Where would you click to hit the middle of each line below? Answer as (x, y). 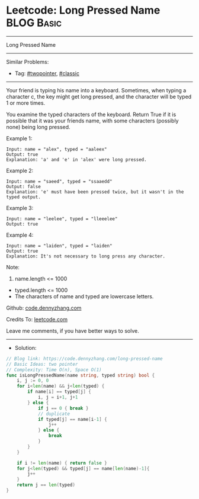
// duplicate (54, 414)
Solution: (25, 347)
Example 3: (20, 208)
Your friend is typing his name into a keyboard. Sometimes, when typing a (96, 90)
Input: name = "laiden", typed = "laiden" (59, 246)
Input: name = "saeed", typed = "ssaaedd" (59, 181)
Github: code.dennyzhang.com (44, 308)
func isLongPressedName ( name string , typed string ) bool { (81, 375)
